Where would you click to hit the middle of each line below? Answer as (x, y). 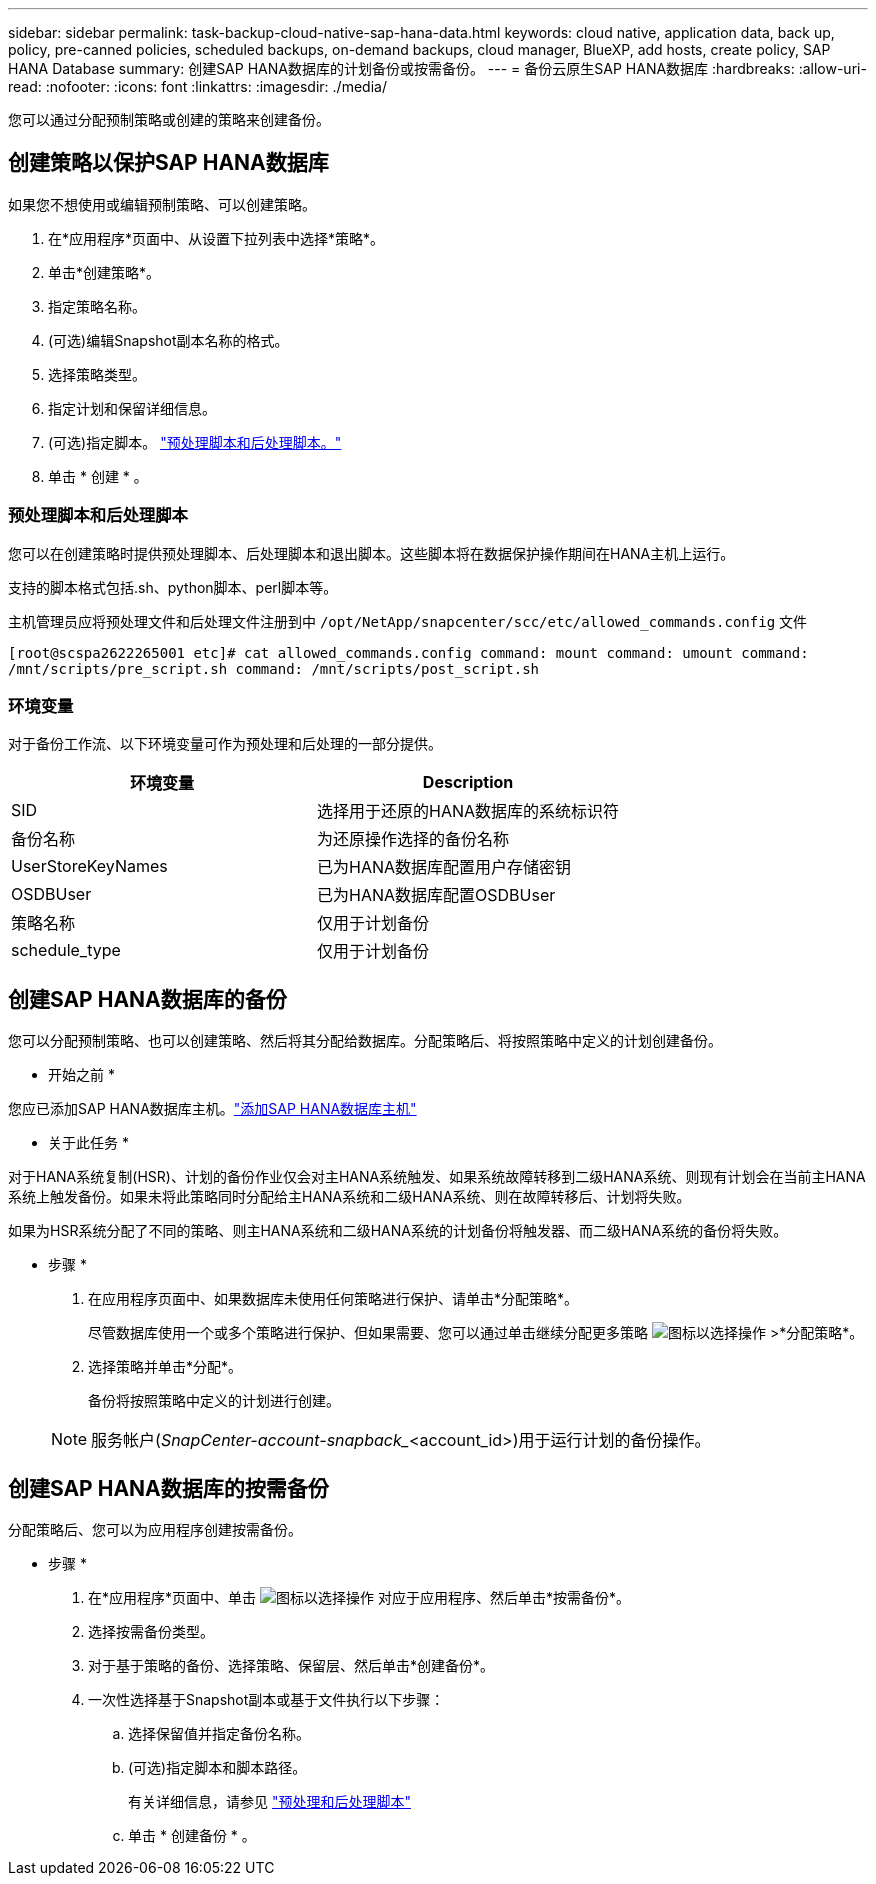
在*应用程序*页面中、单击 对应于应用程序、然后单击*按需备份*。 (359, 1598)
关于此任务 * (88, 1143)
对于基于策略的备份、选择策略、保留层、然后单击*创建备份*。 (291, 1666)
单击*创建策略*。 (104, 272)
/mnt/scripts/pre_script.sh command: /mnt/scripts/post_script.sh (274, 668)
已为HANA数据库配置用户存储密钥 (444, 867)
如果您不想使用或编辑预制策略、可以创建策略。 (162, 204)
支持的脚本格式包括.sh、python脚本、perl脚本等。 (173, 587)
